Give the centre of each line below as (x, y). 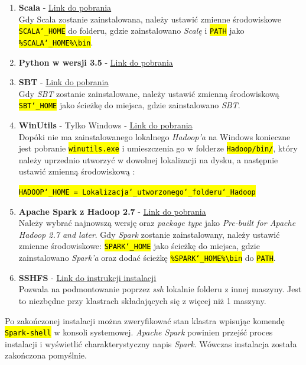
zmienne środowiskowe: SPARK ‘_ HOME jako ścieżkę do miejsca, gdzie (139, 246)
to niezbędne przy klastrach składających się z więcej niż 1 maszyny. (142, 300)
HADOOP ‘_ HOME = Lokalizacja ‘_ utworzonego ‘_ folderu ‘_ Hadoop (137, 192)
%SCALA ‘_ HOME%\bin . (56, 42)
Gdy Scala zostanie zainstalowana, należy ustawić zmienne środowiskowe (150, 19)
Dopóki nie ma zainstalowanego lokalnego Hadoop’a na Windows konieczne (154, 136)
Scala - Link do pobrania (65, 7)
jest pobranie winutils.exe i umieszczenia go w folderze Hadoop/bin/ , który (158, 148)
